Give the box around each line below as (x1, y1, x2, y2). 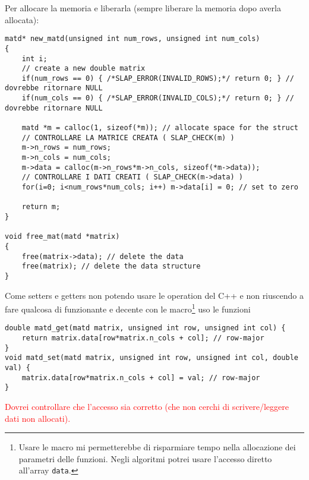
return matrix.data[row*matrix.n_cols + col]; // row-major (21, 334, 264, 343)
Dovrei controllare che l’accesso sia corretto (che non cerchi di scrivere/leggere (5, 400, 289, 413)
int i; (21, 54, 48, 63)
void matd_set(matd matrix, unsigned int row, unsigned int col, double (5, 353, 298, 362)
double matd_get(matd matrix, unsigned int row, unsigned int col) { (5, 324, 286, 333)
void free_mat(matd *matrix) (5, 232, 120, 241)
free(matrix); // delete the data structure (21, 262, 201, 271)
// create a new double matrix (21, 64, 146, 73)
